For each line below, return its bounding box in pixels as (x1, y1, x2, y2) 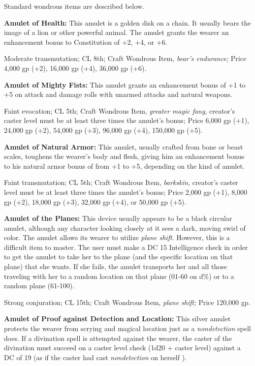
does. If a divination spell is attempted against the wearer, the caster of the (4, 333, 232, 343)
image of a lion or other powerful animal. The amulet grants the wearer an (4, 27, 229, 37)
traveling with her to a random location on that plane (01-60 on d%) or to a (4, 271, 234, 281)
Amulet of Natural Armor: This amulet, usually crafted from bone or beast (4, 141, 243, 152)
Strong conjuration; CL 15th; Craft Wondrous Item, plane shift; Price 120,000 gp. (4, 297, 251, 307)
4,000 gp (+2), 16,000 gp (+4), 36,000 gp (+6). (4, 62, 147, 73)
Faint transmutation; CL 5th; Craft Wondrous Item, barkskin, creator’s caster (4, 177, 238, 187)
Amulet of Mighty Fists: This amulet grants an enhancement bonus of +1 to (4, 79, 246, 90)
